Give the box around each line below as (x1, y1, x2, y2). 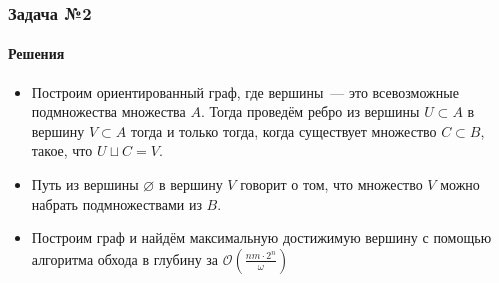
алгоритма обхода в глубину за (31, 248, 219, 269)
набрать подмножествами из (31, 193, 202, 214)
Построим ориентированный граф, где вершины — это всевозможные (31, 81, 459, 102)
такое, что (31, 140, 93, 161)
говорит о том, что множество (240, 174, 423, 195)
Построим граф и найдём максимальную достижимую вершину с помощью (31, 227, 492, 248)
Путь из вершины (31, 174, 139, 195)
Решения (8, 43, 65, 64)
